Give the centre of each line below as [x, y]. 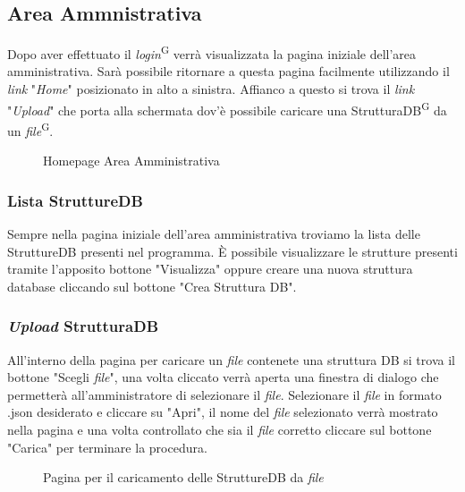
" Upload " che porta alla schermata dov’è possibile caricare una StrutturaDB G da [227, 108]
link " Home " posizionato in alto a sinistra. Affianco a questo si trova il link [211, 89]
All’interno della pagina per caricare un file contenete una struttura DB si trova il [231, 359]
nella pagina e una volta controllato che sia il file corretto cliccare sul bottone [220, 429]
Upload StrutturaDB [83, 326]
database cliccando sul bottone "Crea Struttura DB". [152, 286]
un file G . [30, 129]
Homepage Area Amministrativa [131, 161]
